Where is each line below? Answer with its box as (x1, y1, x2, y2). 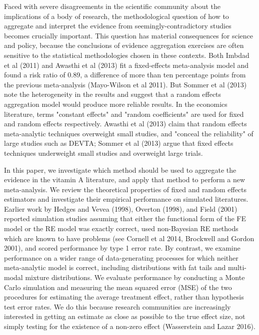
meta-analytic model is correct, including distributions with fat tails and (4, 262, 226, 273)
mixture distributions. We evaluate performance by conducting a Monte (25, 272, 245, 283)
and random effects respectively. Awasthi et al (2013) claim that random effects (4, 118, 247, 129)
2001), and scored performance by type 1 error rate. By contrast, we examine (4, 243, 240, 253)
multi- (228, 262, 247, 273)
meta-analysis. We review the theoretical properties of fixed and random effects (4, 184, 247, 194)
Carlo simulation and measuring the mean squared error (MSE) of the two (4, 282, 232, 292)
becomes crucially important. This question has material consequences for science (4, 30, 253, 40)
